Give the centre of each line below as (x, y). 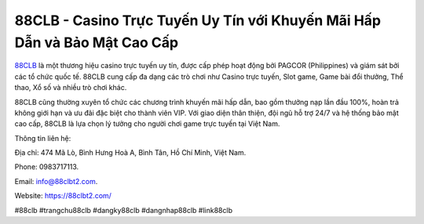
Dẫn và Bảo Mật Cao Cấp (97, 42)
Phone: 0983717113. (47, 167)
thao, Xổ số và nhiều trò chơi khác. (71, 88)
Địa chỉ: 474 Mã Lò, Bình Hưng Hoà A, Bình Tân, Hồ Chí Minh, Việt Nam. (130, 153)
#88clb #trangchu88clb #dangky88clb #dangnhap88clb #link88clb (124, 210)
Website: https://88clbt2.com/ (63, 196)
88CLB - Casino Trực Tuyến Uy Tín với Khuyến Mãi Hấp (198, 20)
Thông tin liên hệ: (43, 138)
